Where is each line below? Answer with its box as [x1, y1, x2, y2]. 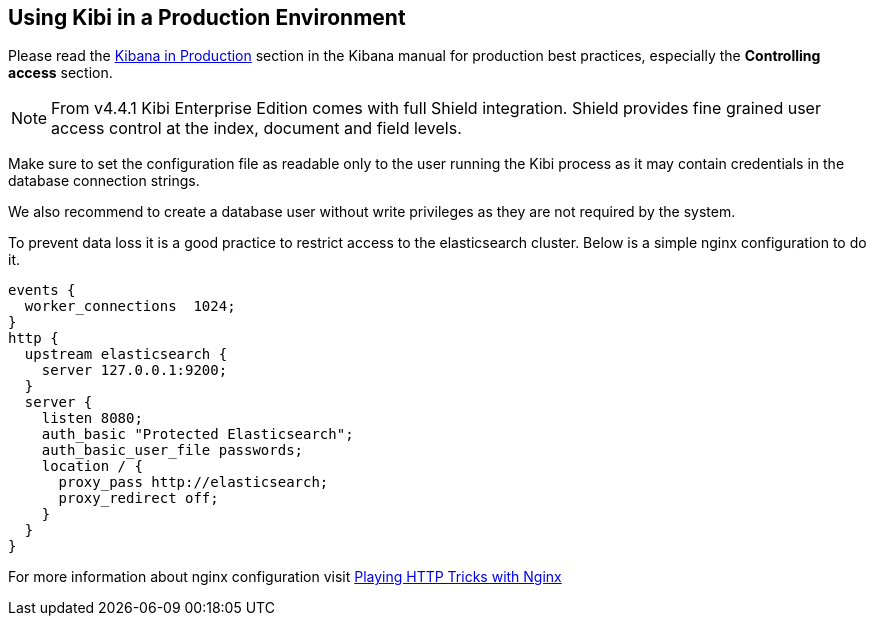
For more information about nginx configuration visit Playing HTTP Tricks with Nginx [8, 568, 562, 586]
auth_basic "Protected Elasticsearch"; [41, 426, 354, 443]
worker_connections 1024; [24, 298, 236, 315]
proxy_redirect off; [58, 490, 219, 507]
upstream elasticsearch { [24, 346, 228, 363]
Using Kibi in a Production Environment [8, 5, 406, 30]
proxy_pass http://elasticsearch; [58, 474, 329, 491]
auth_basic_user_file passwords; [41, 442, 304, 459]
